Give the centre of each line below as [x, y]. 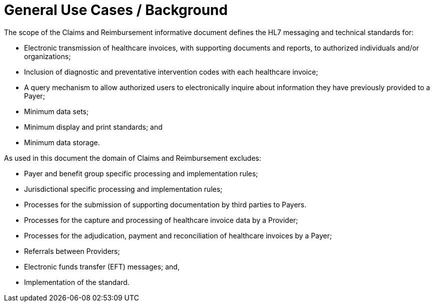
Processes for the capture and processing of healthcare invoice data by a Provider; [161, 220]
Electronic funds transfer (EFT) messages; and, [102, 266]
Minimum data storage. [62, 142]
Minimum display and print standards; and [93, 127]
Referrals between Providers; [72, 251]
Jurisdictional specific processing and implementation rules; [123, 189]
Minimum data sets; [56, 111]
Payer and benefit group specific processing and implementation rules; [141, 173]
